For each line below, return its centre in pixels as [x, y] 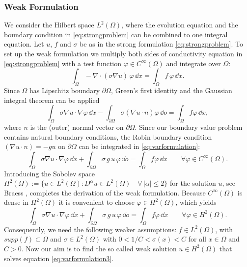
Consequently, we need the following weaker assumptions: [90, 229]
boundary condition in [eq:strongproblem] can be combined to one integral [116, 34]
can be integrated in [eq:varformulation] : [139, 146]
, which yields [196, 202]
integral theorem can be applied [52, 100]
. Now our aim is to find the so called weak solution [99, 248]
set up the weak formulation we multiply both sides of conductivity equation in [123, 53]
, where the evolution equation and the [179, 25]
